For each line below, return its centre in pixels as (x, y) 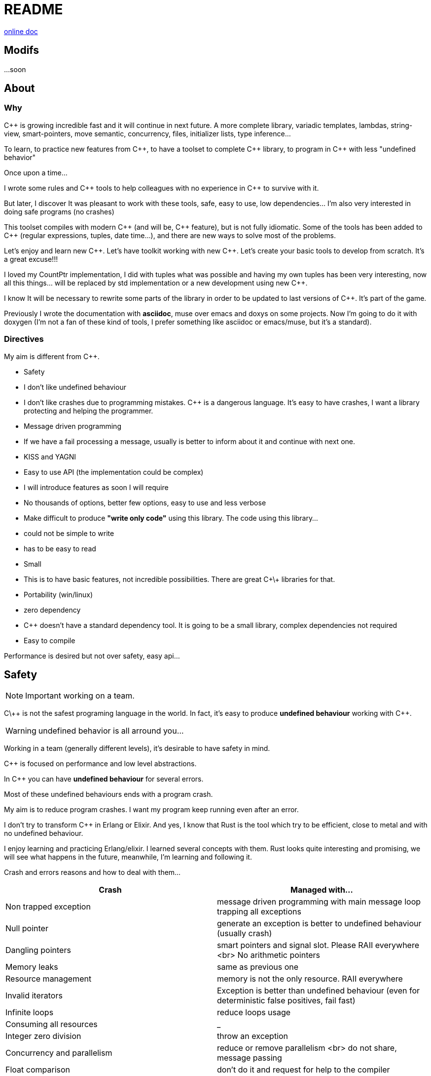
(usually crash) (245, 933)
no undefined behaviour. (44, 833)
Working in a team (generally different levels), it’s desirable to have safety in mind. (137, 748)
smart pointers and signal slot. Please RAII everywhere (318, 945)
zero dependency (52, 610)
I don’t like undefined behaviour (75, 387)
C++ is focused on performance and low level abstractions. (100, 764)
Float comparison (38, 1070)
